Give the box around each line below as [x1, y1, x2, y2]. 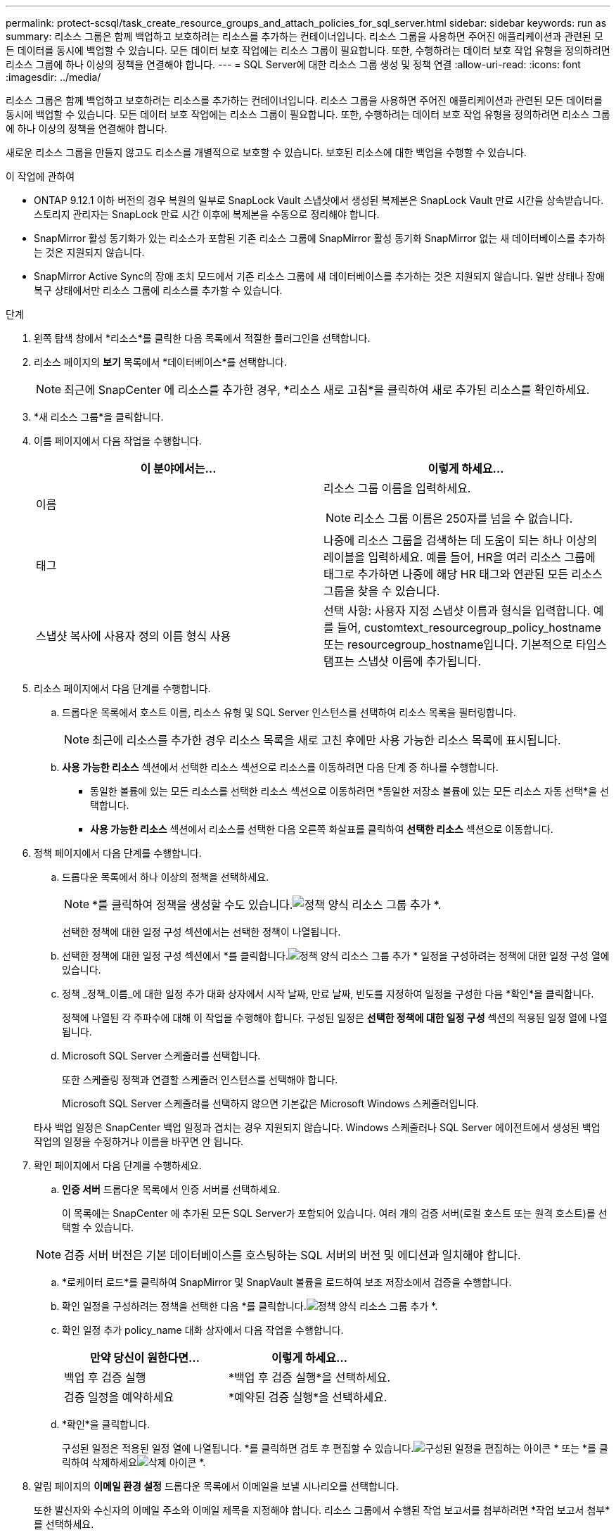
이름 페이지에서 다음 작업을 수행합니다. [34, 435, 202, 447]
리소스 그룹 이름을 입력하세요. [323, 481, 471, 495]
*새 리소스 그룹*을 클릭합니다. [34, 411, 164, 423]
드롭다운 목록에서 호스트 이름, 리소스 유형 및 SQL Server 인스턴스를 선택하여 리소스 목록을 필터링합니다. [62, 706, 516, 718]
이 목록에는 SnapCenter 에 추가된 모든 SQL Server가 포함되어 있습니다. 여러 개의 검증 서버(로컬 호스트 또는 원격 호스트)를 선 [62, 1207, 608, 1219]
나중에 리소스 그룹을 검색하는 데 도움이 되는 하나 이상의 [323, 533, 598, 547]
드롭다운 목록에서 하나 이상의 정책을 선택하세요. [62, 871, 269, 883]
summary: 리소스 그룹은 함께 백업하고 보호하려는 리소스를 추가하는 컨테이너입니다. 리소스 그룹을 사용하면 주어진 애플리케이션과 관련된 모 [6, 30, 603, 42]
